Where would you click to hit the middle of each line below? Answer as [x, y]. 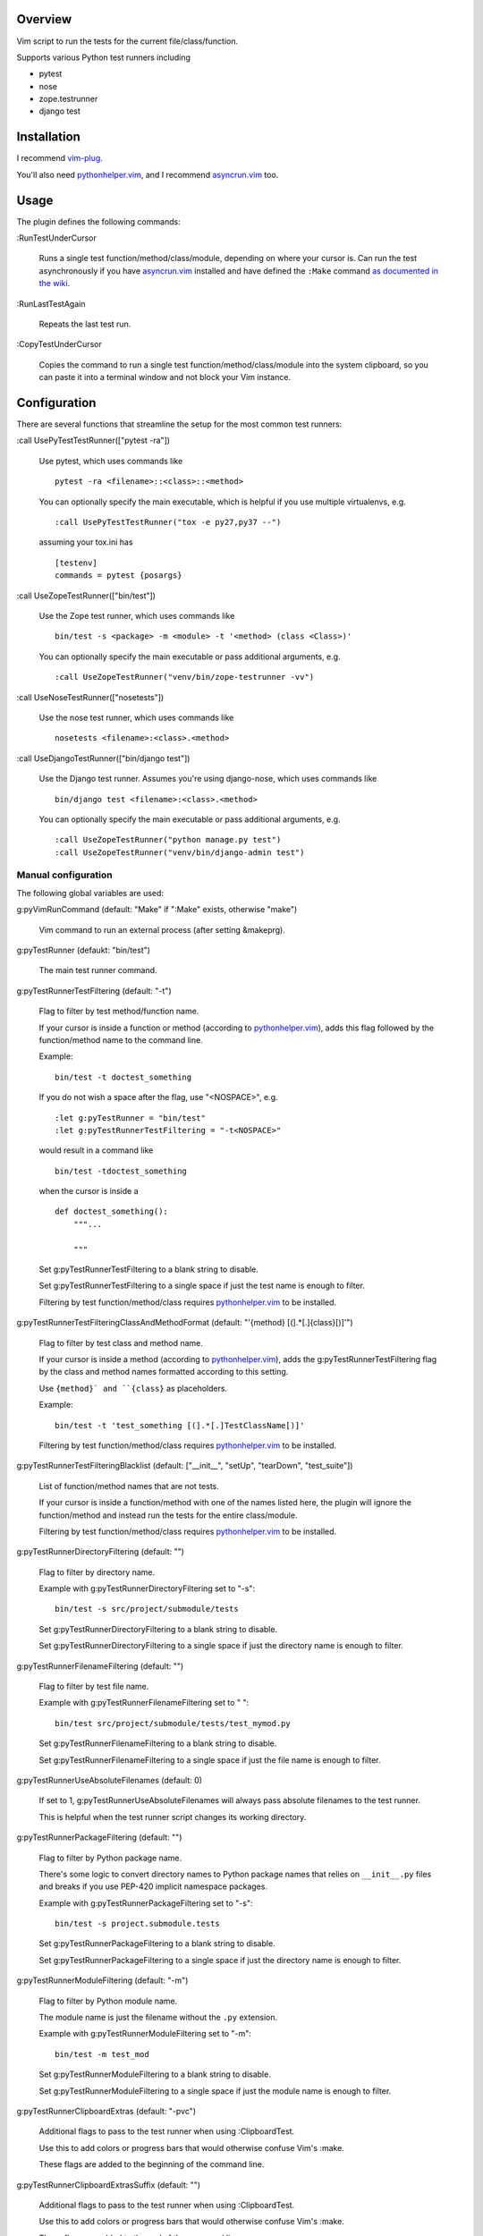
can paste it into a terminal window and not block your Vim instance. [165, 377]
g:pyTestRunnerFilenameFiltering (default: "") [100, 1666]
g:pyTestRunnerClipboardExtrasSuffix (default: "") [109, 2185]
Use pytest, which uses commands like [111, 461]
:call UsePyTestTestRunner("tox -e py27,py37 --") [168, 522]
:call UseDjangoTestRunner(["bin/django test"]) [103, 758]
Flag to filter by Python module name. [108, 2001]
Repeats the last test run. [85, 324]
